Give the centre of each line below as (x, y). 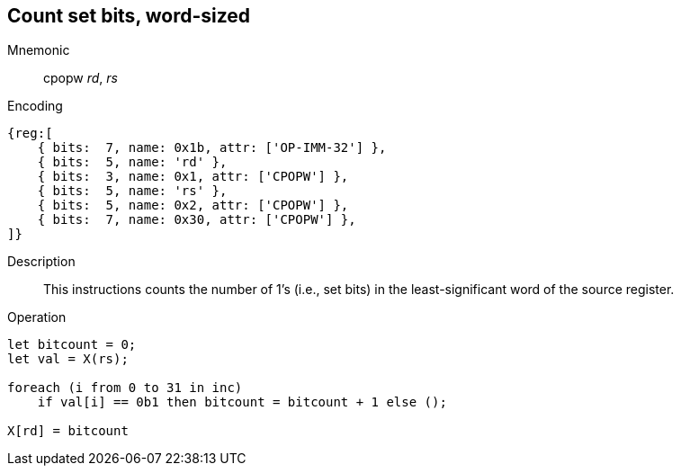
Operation (37, 317)
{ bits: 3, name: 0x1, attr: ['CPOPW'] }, (193, 177)
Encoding (35, 106)
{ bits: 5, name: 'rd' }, (132, 162)
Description (41, 262)
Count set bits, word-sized (129, 16)
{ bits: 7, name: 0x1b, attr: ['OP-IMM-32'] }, (212, 148)
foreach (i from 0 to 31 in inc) (125, 388)
